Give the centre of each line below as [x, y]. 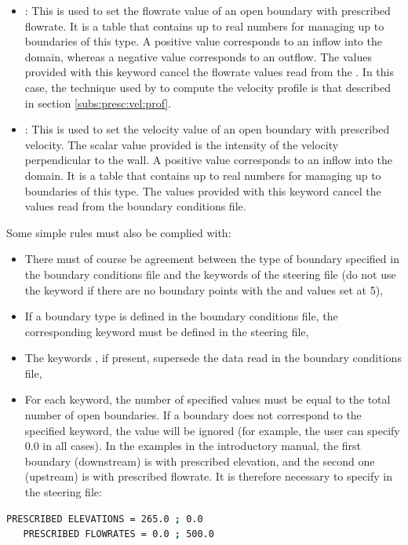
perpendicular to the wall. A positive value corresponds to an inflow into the [209, 160]
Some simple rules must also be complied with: [119, 232]
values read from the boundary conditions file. [135, 206]
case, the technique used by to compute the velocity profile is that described [208, 87]
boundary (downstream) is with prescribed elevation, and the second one [200, 461]
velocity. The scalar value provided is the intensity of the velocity [182, 144]
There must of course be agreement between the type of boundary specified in [212, 259]
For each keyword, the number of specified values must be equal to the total [208, 399]
